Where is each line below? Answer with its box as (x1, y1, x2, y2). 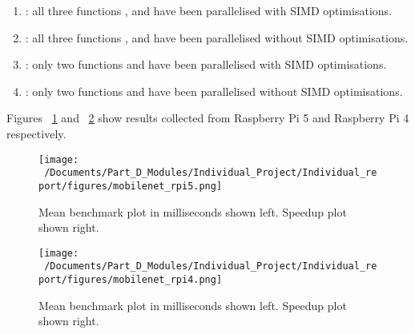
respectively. (6, 125, 66, 141)
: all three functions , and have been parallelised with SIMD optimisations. (25, 2, 392, 18)
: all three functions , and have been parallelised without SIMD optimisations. (25, 29, 409, 46)
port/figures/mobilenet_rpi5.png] (38, 180, 223, 192)
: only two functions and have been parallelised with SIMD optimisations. (25, 56, 387, 73)
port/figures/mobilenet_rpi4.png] (38, 274, 223, 286)
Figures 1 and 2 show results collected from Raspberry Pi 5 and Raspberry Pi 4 (6, 109, 409, 126)
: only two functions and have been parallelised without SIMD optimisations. (25, 82, 403, 99)
